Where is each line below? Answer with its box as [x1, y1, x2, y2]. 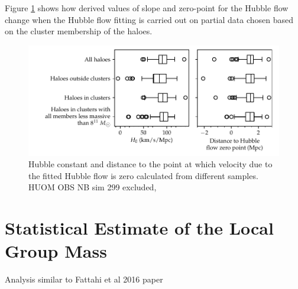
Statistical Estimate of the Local [5, 216, 274, 240]
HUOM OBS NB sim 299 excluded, [28, 181, 157, 193]
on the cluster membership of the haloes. [5, 25, 153, 37]
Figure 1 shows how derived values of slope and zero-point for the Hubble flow [5, 2, 289, 14]
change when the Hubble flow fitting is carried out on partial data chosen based [5, 13, 294, 25]
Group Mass [5, 239, 107, 263]
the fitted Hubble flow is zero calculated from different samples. [28, 169, 258, 181]
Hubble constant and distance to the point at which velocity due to [28, 158, 273, 170]
